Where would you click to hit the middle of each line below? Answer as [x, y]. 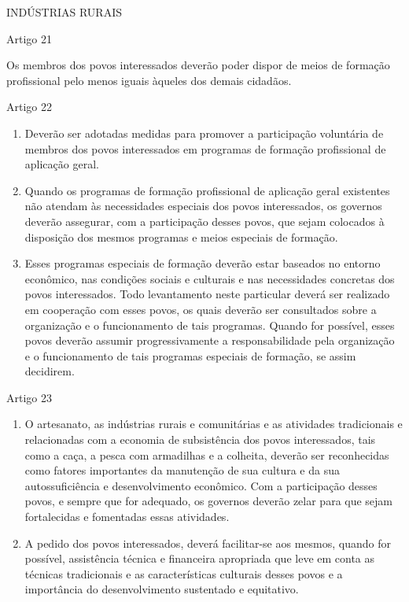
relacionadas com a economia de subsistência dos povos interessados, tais [200, 439]
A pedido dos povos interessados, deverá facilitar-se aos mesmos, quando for [208, 543]
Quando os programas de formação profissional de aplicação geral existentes [207, 190]
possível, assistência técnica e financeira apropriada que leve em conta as [200, 558]
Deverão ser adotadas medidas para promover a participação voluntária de [204, 133]
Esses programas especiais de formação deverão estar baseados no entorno [203, 263]
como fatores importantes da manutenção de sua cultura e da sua [182, 470]
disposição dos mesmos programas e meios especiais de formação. [181, 236]
